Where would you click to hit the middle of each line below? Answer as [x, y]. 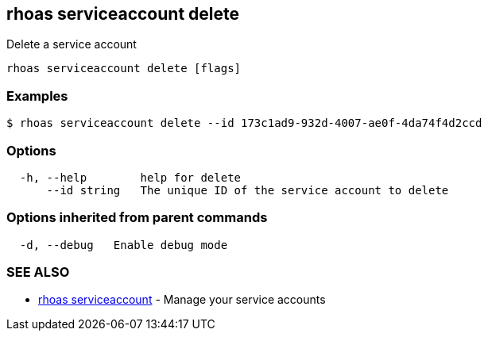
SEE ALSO [38, 272]
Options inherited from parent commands [137, 218]
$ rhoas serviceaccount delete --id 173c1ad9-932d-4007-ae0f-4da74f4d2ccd [244, 123]
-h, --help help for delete [130, 177]
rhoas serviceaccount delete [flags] [124, 69]
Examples [37, 96]
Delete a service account [72, 44]
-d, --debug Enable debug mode [124, 245]
